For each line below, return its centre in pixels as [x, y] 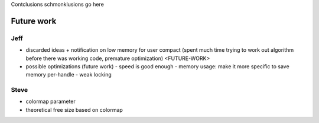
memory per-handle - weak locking [69, 75]
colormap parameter [51, 102]
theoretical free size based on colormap [74, 109]
